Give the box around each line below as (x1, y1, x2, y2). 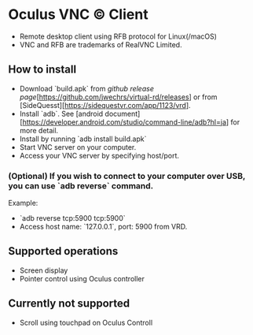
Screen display (19, 266, 68, 275)
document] (104, 109, 141, 118)
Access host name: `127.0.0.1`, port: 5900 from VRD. (19, 222, 188, 232)
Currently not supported (8, 297, 130, 311)
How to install (8, 63, 77, 76)
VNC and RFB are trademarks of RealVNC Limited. (19, 39, 182, 49)
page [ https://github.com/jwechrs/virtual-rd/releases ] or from (19, 92, 218, 102)
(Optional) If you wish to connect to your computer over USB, (8, 170, 246, 181)
